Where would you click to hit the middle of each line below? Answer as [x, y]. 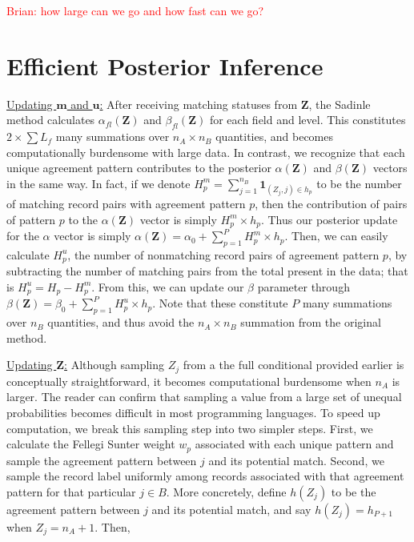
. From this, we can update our [168, 286]
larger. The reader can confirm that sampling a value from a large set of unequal [204, 397]
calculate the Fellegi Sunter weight [91, 444]
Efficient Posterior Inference [165, 65]
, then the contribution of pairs [331, 204]
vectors [390, 168]
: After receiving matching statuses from [199, 104]
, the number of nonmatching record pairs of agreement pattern [223, 254]
